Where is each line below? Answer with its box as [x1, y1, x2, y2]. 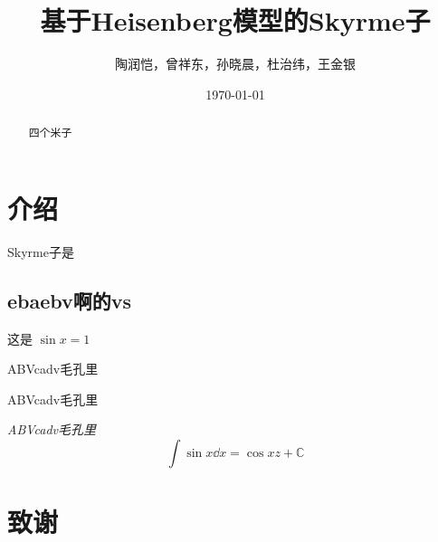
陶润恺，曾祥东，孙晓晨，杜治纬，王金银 [115, 54, 356, 73]
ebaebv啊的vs [7, 286, 132, 314]
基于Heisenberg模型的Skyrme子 [40, 2, 431, 39]
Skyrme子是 [7, 242, 74, 261]
